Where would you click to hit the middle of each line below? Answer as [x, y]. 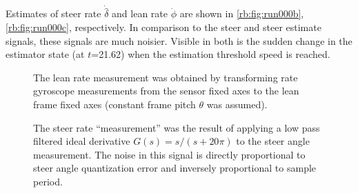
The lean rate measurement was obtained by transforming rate [166, 77]
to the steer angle [273, 141]
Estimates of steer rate [53, 13]
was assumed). [237, 104]
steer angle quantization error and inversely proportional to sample [175, 168]
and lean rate [140, 13]
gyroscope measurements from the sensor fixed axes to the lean [166, 91]
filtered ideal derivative [82, 141]
